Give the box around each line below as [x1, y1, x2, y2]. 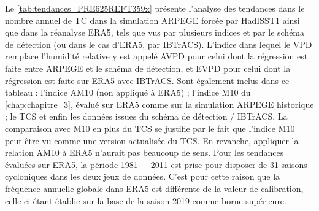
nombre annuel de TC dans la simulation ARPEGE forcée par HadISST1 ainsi [5, 13, 300, 26]
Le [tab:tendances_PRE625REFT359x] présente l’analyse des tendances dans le [5, 2, 305, 14]
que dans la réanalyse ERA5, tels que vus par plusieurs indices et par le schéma [5, 26, 305, 39]
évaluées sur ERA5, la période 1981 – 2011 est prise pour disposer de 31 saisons [5, 158, 307, 171]
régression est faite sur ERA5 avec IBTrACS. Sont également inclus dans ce [5, 74, 290, 86]
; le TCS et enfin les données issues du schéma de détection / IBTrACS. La [5, 110, 288, 123]
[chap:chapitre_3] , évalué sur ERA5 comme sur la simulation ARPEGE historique [5, 98, 314, 110]
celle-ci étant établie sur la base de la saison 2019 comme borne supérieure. [5, 194, 286, 207]
